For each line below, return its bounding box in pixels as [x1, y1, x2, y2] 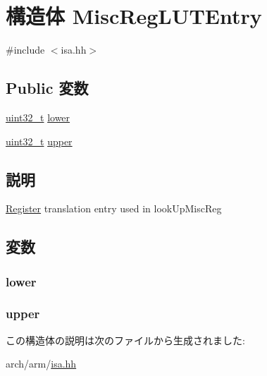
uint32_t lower [6, 109, 70, 124]
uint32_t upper [6, 133, 73, 148]
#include [6, 42, 45, 57]
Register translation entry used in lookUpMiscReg [6, 201, 222, 216]
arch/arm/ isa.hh [6, 356, 77, 371]
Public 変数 [6, 77, 89, 99]
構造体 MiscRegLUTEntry [6, 1, 262, 30]
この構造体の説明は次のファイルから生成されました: [6, 332, 245, 347]
